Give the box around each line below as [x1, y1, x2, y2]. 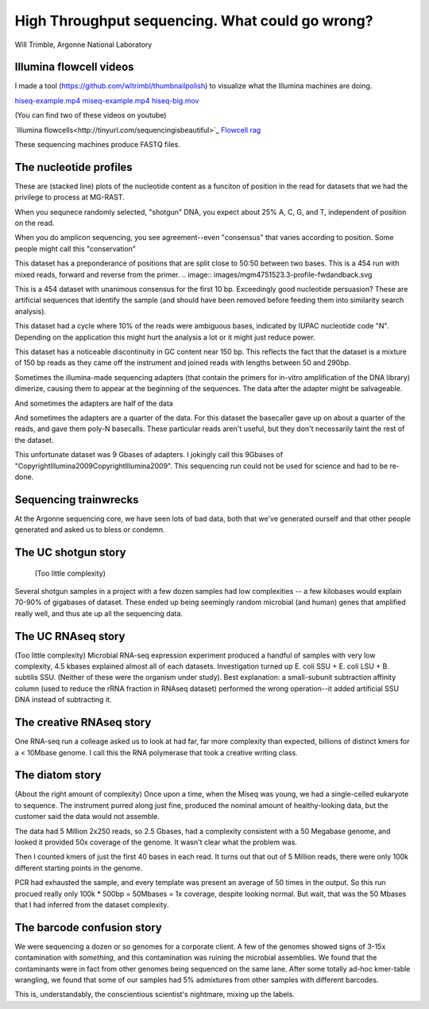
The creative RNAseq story [14, 716, 152, 729]
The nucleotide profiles [14, 160, 133, 174]
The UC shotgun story [14, 545, 126, 560]
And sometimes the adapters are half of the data [14, 398, 174, 408]
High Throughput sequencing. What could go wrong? [14, 12, 373, 29]
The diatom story [14, 768, 102, 782]
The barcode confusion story [14, 921, 162, 934]
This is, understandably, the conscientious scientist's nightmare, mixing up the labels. [14, 990, 296, 999]
